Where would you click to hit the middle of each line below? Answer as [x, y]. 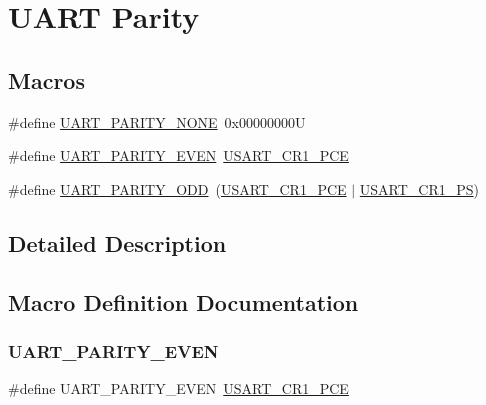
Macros [46, 79]
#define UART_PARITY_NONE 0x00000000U [157, 121]
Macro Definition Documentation [183, 301]
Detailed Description [117, 242]
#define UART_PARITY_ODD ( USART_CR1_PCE [177, 188]
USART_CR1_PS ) [419, 188]
